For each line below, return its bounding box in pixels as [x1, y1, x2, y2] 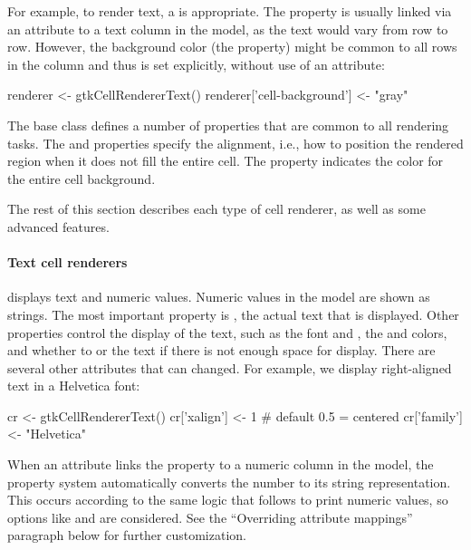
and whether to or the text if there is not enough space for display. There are [7, 341, 436, 360]
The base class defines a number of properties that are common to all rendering [7, 115, 449, 134]
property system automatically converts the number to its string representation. [7, 472, 451, 491]
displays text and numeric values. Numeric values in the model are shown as [7, 287, 430, 306]
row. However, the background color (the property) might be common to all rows [7, 37, 457, 56]
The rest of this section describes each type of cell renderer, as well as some [7, 199, 426, 218]
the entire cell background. [7, 169, 156, 188]
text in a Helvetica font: [7, 376, 140, 395]
